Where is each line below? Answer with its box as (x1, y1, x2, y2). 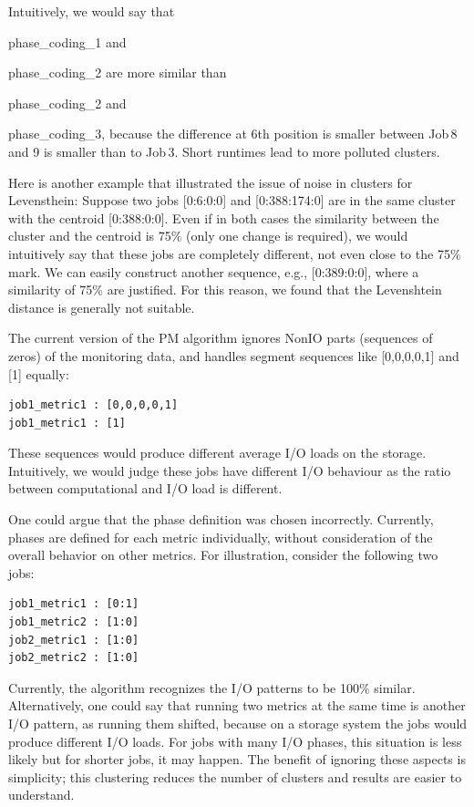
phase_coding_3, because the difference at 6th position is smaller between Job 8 (8, 124, 458, 143)
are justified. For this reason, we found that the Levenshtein (107, 280, 442, 299)
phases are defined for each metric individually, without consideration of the (8, 527, 433, 546)
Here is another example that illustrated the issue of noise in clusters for (8, 172, 413, 191)
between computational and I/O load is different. (8, 479, 283, 498)
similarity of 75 (8, 280, 93, 299)
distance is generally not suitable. (8, 297, 195, 316)
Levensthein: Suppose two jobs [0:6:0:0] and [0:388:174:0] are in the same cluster (8, 191, 456, 210)
